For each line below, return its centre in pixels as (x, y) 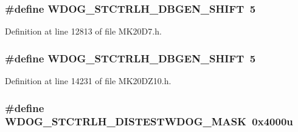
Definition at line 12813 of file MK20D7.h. (83, 31)
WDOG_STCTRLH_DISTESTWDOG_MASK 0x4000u (149, 121)
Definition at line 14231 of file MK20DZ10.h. (88, 81)
